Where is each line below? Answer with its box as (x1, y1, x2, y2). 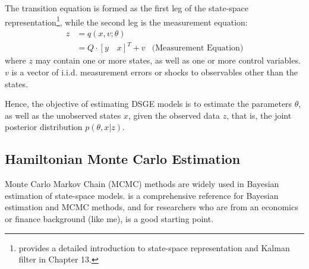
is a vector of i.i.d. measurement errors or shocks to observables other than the (11, 66, 298, 78)
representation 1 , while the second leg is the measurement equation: (5, 14, 248, 28)
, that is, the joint (226, 109, 292, 121)
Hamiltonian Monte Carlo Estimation (5, 150, 241, 168)
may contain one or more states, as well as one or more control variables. (35, 54, 301, 67)
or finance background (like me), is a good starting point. (5, 212, 214, 224)
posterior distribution (5, 121, 83, 133)
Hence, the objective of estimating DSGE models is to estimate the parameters (5, 97, 292, 110)
